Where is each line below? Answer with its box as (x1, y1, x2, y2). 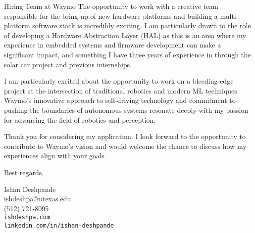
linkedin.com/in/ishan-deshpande (4, 222, 114, 229)
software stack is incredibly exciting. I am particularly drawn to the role (32, 20, 251, 31)
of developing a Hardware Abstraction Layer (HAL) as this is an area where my (4, 30, 246, 40)
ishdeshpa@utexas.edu (4, 193, 71, 204)
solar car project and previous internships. (4, 59, 132, 69)
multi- (220, 10, 239, 21)
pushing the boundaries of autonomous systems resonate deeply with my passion (4, 104, 249, 115)
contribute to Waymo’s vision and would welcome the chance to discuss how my (4, 140, 247, 151)
